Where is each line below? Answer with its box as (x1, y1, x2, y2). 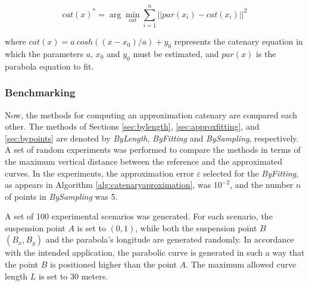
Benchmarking (5, 85, 76, 100)
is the (256, 47, 276, 59)
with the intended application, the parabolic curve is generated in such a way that (5, 246, 305, 259)
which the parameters (5, 47, 83, 59)
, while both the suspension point (135, 221, 257, 234)
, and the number (230, 178, 294, 191)
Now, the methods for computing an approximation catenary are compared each (5, 108, 298, 121)
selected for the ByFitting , (203, 166, 299, 179)
